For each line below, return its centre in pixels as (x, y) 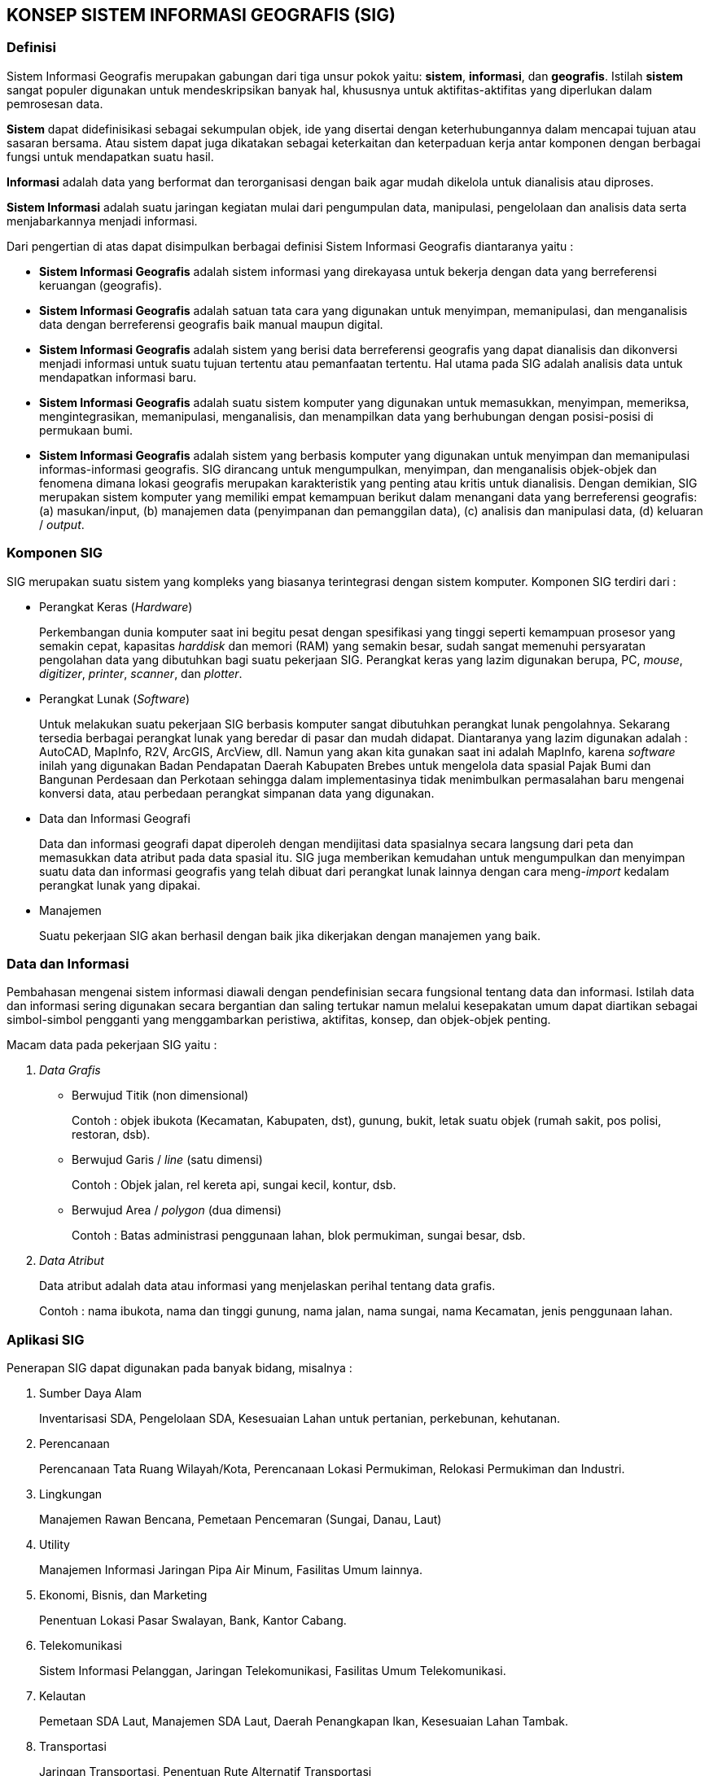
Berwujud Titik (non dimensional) (160, 1096)
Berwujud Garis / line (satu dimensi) (167, 1160)
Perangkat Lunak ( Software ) (115, 698)
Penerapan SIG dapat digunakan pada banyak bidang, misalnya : (179, 1368)
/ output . (62, 524)
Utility (55, 1545)
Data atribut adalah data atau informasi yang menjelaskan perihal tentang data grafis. (267, 1286)
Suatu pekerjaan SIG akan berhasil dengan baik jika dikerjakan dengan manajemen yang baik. (290, 935)
